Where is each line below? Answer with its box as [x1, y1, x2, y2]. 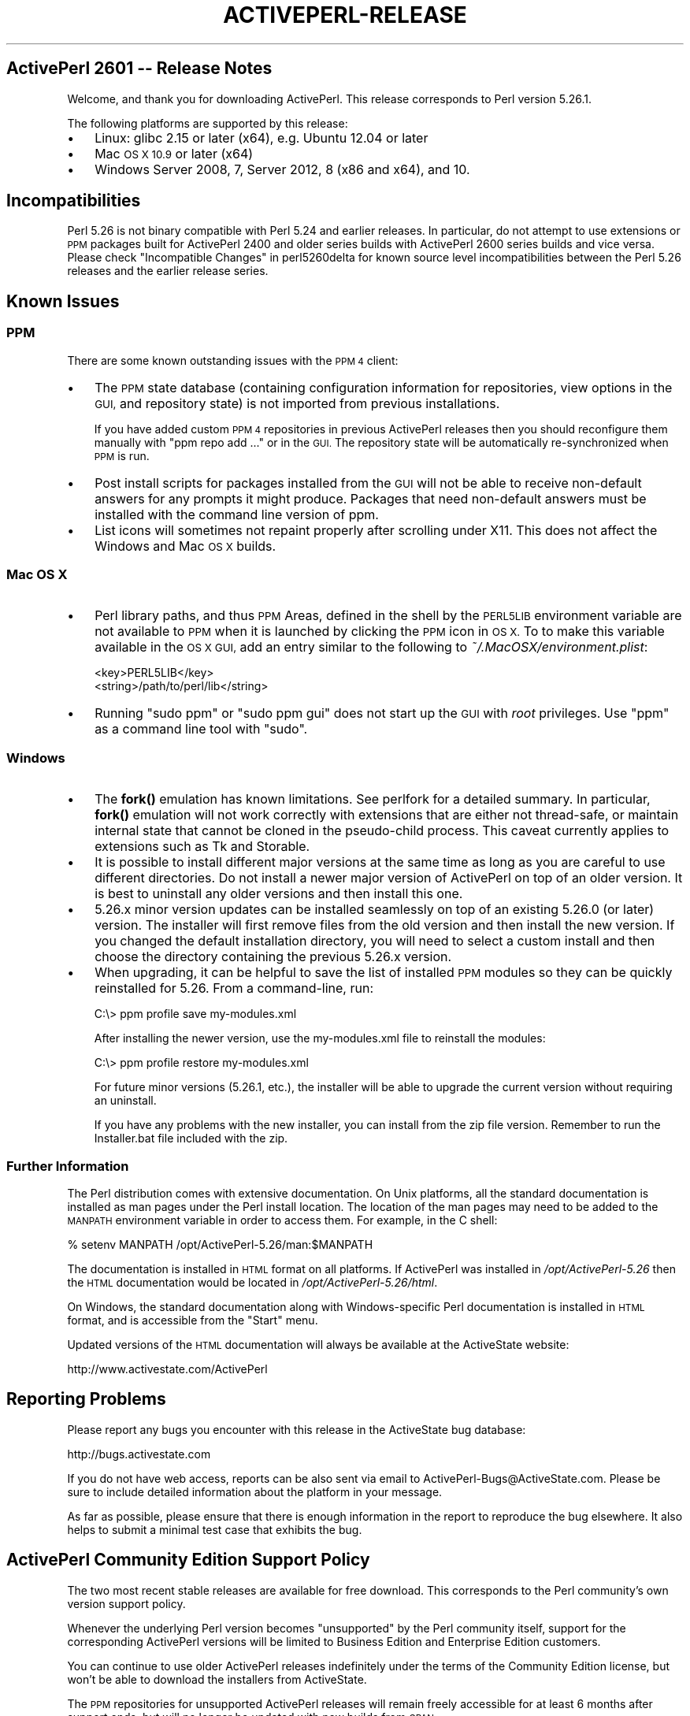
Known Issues [6, 291, 120, 311]
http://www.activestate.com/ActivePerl [67, 1361, 268, 1376]
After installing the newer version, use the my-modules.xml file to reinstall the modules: [94, 1031, 546, 1046]
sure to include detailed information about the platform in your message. [67, 1484, 443, 1499]
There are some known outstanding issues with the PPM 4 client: [67, 353, 399, 367]
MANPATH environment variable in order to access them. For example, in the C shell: [67, 1213, 498, 1227]
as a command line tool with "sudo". [95, 721, 308, 737]
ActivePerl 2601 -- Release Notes [6, 58, 273, 79]
